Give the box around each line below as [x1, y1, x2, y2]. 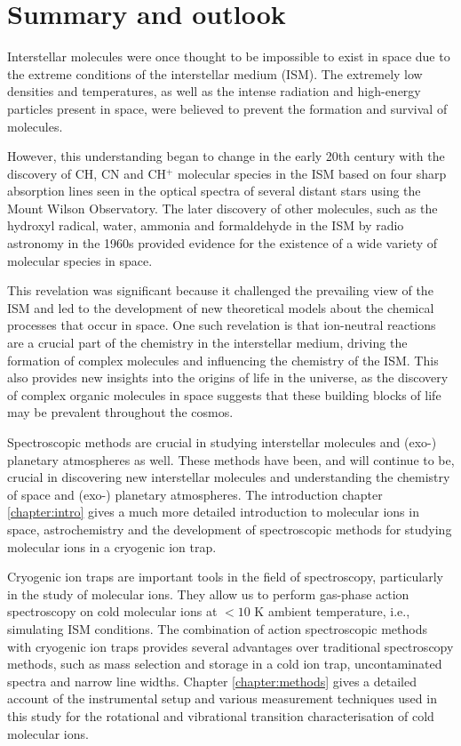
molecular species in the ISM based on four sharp [178, 164, 447, 182]
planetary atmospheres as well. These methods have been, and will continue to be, [7, 450, 455, 469]
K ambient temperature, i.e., [254, 602, 410, 621]
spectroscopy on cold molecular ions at [7, 602, 218, 621]
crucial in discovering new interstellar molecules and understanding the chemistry [7, 468, 450, 486]
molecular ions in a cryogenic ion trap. [7, 537, 217, 556]
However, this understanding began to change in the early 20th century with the [7, 147, 445, 165]
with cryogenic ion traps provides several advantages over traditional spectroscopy [7, 637, 454, 655]
